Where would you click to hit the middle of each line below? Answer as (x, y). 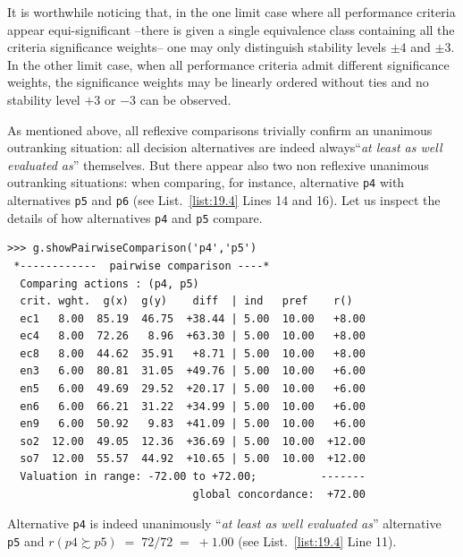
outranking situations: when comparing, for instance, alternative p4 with (206, 182)
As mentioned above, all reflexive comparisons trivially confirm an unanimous (220, 129)
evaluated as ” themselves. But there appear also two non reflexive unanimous (218, 164)
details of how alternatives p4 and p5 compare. (135, 217)
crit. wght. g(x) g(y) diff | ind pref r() (186, 301)
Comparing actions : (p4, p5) (109, 283)
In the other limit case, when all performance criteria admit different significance (228, 64)
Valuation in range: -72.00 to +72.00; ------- (193, 477)
